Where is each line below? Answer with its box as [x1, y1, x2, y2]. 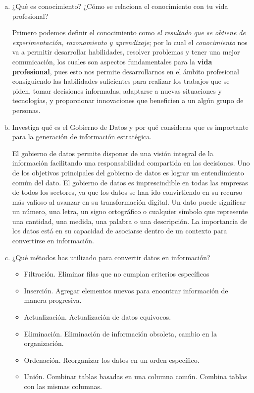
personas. [12, 105, 41, 115]
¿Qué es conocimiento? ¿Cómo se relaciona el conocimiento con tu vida [12, 1, 228, 11]
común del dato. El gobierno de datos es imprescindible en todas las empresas [12, 177, 248, 187]
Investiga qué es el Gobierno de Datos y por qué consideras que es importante [12, 121, 249, 132]
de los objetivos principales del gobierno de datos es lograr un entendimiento [12, 167, 244, 177]
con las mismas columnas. [24, 381, 102, 391]
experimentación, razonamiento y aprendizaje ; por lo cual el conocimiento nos [12, 37, 248, 47]
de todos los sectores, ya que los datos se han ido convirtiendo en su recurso [12, 187, 243, 197]
